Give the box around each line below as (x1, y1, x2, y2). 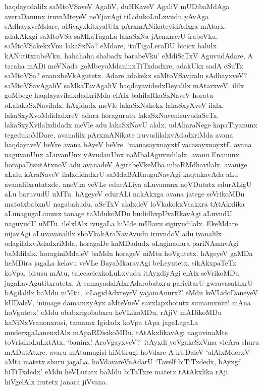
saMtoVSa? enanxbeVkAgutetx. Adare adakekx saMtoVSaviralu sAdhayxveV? (5, 70, 247, 81)
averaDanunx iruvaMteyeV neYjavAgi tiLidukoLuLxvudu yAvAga (5, 11, 209, 21)
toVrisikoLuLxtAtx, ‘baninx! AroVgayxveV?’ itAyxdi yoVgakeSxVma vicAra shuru (5, 337, 259, 347)
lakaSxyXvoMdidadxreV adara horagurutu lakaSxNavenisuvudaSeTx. (5, 109, 219, 120)
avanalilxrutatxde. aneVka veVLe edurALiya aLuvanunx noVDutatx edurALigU (5, 178, 252, 189)
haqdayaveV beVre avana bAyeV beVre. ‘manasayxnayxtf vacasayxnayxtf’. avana (5, 139, 252, 150)
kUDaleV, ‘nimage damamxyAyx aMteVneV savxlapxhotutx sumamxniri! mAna (5, 297, 251, 307)
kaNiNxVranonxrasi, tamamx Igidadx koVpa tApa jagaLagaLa (5, 317, 198, 327)
